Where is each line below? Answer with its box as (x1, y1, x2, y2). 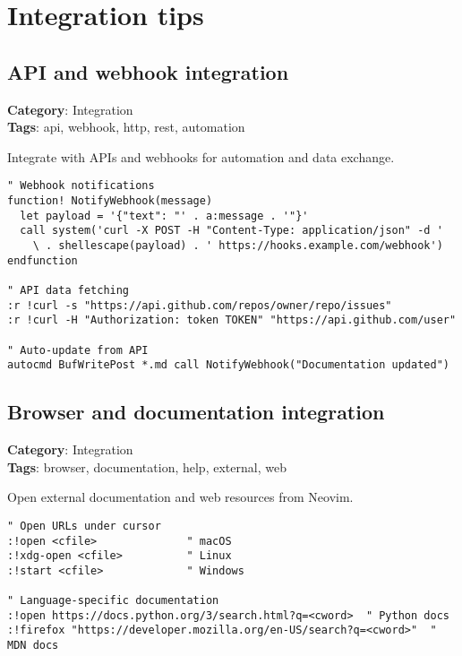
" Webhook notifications (7, 179, 155, 193)
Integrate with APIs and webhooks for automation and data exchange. (7, 147, 395, 166)
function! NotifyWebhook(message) (7, 194, 213, 208)
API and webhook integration (7, 57, 289, 85)
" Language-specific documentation (7, 594, 219, 608)
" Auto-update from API (7, 343, 149, 357)
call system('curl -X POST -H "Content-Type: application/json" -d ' (20, 224, 443, 237)
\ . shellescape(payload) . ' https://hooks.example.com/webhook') (32, 238, 443, 252)
